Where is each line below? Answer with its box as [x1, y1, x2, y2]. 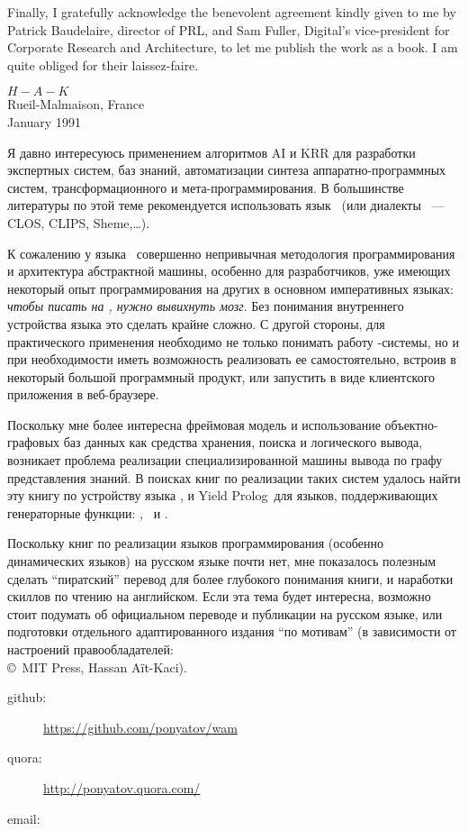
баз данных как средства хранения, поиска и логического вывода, [63, 433, 423, 452]
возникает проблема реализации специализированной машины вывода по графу [7, 451, 443, 470]
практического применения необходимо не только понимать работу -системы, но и [7, 332, 459, 351]
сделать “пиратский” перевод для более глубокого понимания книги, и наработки [7, 569, 454, 588]
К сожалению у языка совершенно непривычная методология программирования [7, 243, 455, 262]
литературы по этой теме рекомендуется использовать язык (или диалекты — [7, 196, 445, 215]
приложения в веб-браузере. [7, 385, 159, 404]
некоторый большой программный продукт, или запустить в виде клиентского [7, 367, 436, 386]
